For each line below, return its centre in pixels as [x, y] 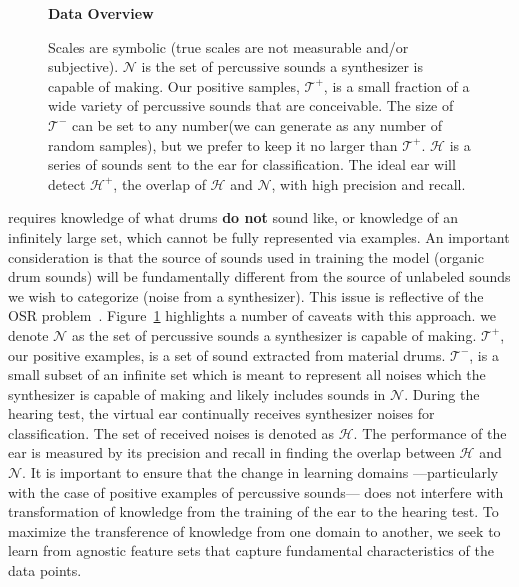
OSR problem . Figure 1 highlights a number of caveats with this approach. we [252, 315]
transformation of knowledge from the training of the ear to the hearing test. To [253, 511]
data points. [45, 570]
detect [67, 183]
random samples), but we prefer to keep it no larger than [223, 144]
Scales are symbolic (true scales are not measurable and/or [228, 46]
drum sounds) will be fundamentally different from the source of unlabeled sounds [259, 276]
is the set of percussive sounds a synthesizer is [282, 66]
